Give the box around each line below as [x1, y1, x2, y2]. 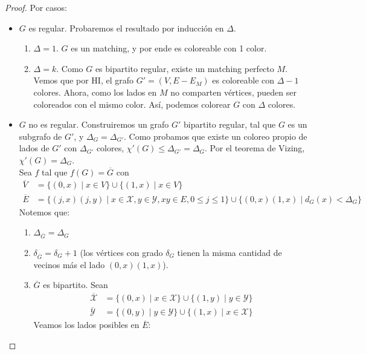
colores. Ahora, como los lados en [33, 85, 157, 98]
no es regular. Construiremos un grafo [28, 118, 169, 131]
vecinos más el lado [33, 258, 105, 270]
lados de [19, 142, 50, 154]
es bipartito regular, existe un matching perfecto [95, 62, 274, 74]
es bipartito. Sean [43, 278, 108, 291]
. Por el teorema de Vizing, [205, 142, 305, 154]
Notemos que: [19, 205, 70, 218]
